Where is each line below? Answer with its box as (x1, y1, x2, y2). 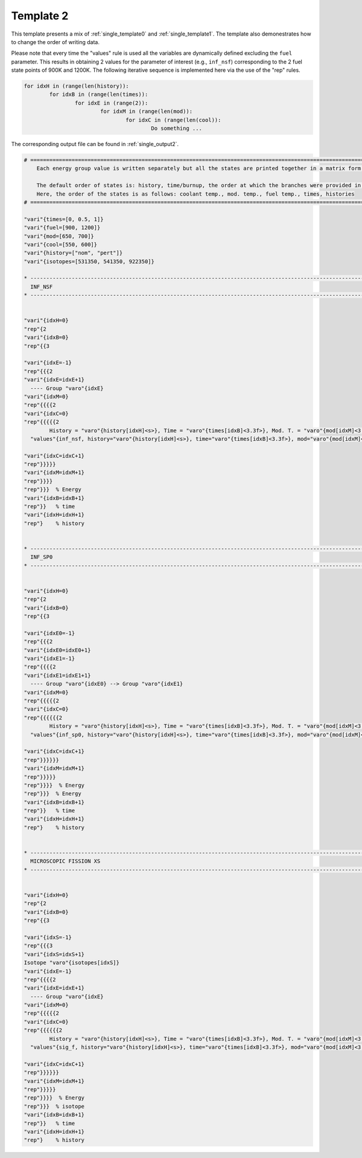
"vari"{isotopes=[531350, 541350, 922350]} (24, 258, 155, 265)
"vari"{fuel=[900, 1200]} (24, 224, 101, 231)
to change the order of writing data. (11, 38, 100, 45)
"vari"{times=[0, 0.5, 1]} (24, 216, 104, 223)
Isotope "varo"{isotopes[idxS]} (24, 959, 120, 966)
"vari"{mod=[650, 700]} (24, 232, 95, 240)
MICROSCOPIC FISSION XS (30, 858, 101, 865)
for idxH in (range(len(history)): (24, 83, 129, 90)
